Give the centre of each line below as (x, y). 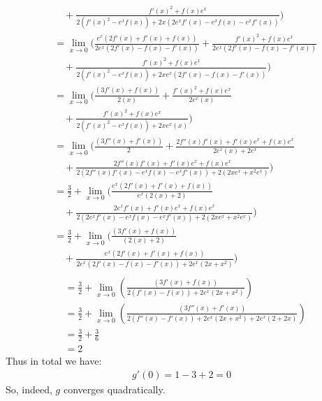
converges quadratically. (114, 389)
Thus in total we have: (54, 361)
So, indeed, (29, 389)
